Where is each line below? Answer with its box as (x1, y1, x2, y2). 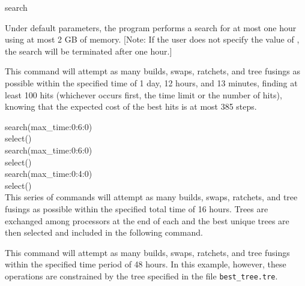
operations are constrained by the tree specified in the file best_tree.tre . (5, 269, 278, 282)
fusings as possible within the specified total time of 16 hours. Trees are (5, 202, 268, 215)
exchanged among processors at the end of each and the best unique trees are (5, 214, 289, 227)
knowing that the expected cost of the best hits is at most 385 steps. (5, 100, 257, 113)
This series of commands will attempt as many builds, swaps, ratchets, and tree (5, 191, 298, 203)
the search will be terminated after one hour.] (5, 44, 172, 57)
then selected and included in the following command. (5, 226, 203, 239)
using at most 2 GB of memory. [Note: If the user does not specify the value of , (5, 33, 300, 46)
